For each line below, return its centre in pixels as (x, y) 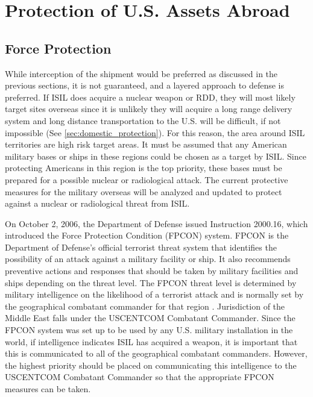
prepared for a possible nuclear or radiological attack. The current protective (147, 179)
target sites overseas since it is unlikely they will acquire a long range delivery (149, 109)
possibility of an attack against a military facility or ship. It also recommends (148, 259)
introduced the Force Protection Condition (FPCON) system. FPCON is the (147, 235)
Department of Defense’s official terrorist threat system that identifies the (141, 247)
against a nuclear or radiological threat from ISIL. (97, 203)
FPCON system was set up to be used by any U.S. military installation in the (149, 330)
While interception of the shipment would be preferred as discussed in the (141, 73)
